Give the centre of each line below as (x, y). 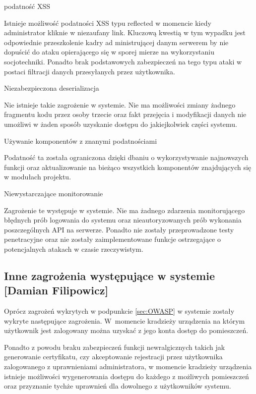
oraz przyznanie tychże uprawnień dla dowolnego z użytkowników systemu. (118, 386)
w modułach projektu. (38, 177)
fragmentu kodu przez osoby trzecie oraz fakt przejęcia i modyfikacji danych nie (125, 114)
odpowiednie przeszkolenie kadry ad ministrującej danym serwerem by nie (116, 42)
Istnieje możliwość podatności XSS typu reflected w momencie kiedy (108, 23)
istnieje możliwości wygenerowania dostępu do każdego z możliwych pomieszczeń (127, 376)
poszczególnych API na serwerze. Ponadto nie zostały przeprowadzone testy (119, 229)
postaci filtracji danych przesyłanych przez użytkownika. (90, 71)
